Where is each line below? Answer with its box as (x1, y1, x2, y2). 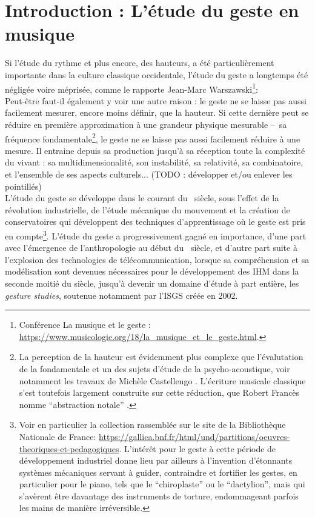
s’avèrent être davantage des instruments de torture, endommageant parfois (19, 489, 299, 502)
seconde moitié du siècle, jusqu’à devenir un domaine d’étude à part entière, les (5, 276, 299, 289)
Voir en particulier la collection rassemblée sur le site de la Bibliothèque (19, 418, 286, 431)
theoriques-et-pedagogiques (19, 442, 119, 455)
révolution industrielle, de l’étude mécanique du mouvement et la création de (5, 203, 290, 216)
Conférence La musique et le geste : (19, 318, 151, 331)
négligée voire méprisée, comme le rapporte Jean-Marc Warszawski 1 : (5, 81, 258, 95)
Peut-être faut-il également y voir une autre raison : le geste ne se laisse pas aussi (5, 94, 307, 107)
